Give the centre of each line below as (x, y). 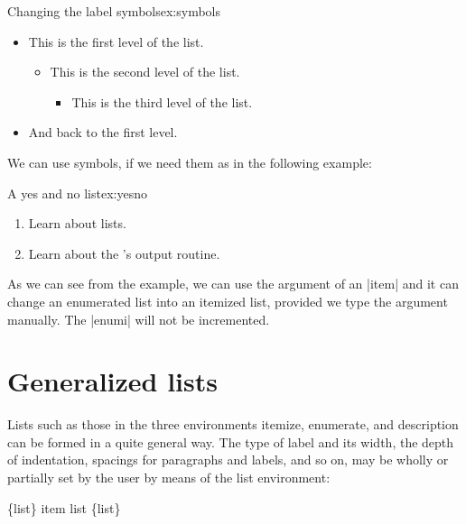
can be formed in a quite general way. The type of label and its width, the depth (231, 441)
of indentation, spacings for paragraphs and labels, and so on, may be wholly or (228, 460)
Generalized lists (112, 381)
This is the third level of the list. (162, 101)
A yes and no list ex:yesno (78, 193)
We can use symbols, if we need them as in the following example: (190, 162)
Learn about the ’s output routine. (124, 253)
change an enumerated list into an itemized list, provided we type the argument (228, 301)
